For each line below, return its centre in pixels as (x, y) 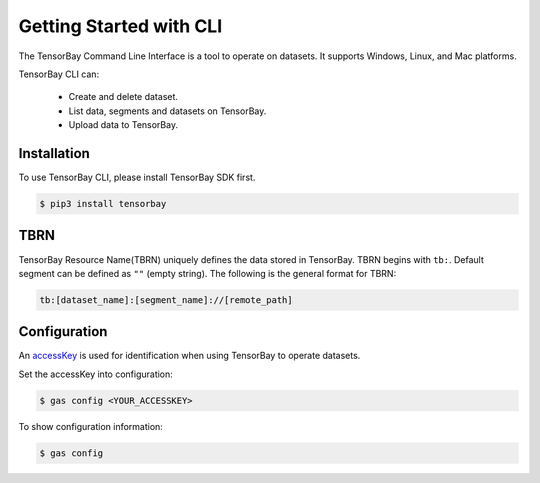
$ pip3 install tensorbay (103, 203)
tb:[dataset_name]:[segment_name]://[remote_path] (166, 299)
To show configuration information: (91, 426)
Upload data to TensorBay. (123, 125)
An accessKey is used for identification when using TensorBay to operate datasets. (189, 356)
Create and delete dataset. (123, 97)
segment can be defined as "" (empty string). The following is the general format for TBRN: (207, 273)
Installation (54, 153)
